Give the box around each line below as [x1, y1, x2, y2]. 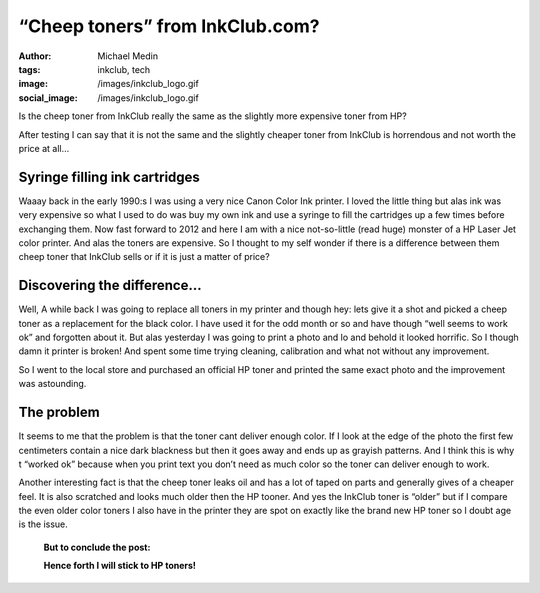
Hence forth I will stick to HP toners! [43, 560, 197, 572]
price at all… [18, 142, 70, 154]
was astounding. [18, 378, 87, 390]
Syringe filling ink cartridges [18, 168, 200, 185]
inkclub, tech [97, 63, 151, 75]
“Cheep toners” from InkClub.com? [18, 15, 320, 37]
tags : [18, 63, 41, 75]
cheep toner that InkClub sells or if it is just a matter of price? [18, 251, 270, 263]
